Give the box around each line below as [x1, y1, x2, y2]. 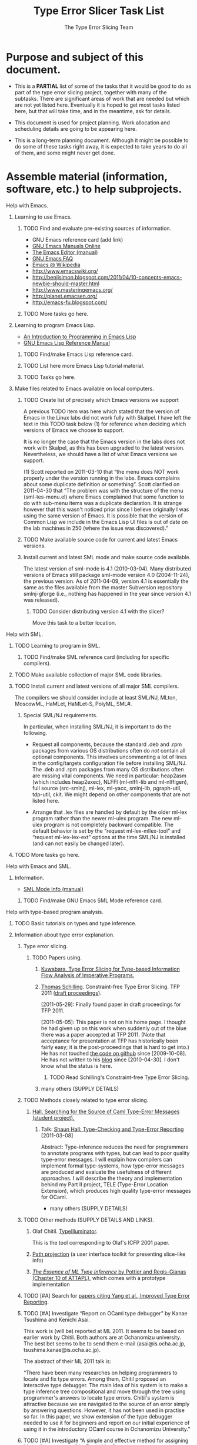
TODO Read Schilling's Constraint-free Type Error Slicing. [49, 1074, 189, 1081]
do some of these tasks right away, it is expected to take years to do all [14, 143, 187, 150]
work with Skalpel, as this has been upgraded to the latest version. [23, 444, 185, 451]
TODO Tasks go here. [23, 373, 76, 381]
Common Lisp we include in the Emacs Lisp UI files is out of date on [23, 518, 188, 525]
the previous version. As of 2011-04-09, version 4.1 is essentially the [23, 578, 189, 585]
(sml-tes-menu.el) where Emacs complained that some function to [23, 493, 185, 500]
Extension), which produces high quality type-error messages [41, 1187, 191, 1194]
